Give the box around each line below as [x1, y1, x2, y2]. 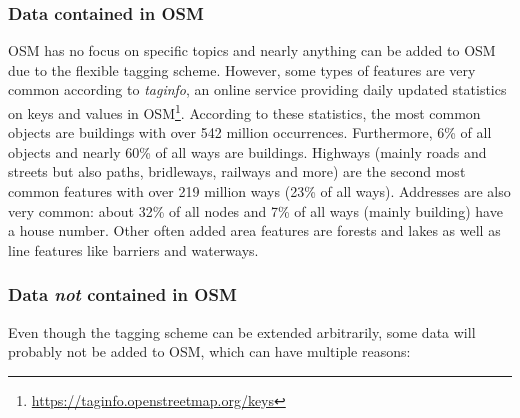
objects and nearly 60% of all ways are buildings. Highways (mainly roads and [8, 141, 487, 162]
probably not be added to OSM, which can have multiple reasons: [8, 341, 411, 362]
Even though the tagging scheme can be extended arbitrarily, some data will [8, 321, 476, 342]
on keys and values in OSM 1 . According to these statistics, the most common [8, 100, 481, 123]
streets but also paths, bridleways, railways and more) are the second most [8, 161, 466, 182]
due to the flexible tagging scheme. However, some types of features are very [8, 59, 476, 80]
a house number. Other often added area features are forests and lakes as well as [8, 220, 501, 241]
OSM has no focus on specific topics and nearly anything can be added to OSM [8, 40, 496, 61]
